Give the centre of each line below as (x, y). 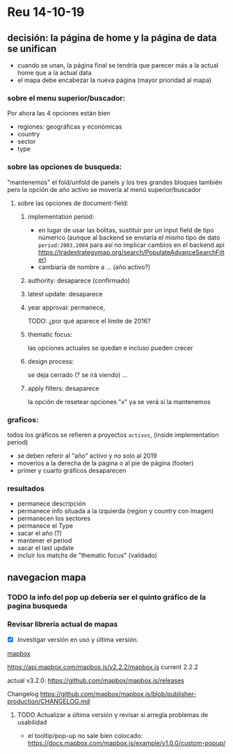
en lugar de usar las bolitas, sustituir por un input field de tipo (126, 230)
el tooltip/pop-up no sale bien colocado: (85, 735)
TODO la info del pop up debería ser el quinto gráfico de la (107, 597)
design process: (51, 361)
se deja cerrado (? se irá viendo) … (78, 375)
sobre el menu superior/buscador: (66, 98)
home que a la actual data (54, 73)
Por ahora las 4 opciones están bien (59, 113)
